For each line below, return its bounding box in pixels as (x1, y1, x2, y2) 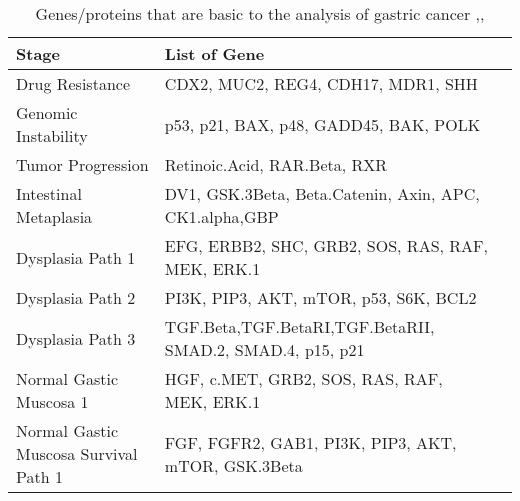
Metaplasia (16, 205, 93, 228)
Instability (16, 124, 88, 147)
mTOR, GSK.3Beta (164, 453, 303, 477)
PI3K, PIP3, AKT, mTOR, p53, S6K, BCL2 (164, 286, 477, 309)
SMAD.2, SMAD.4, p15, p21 (164, 338, 365, 361)
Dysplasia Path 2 (16, 286, 136, 309)
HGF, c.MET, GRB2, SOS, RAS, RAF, (164, 367, 443, 390)
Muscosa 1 (16, 390, 89, 413)
